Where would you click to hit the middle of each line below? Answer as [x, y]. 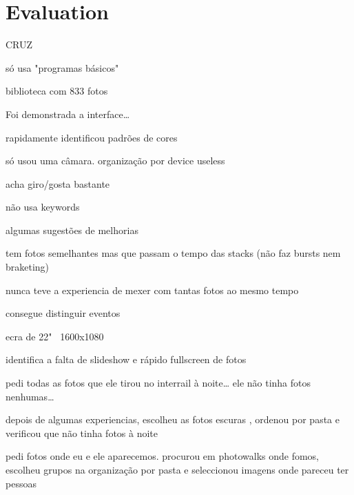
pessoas [21, 483]
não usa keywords [43, 207]
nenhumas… [30, 396]
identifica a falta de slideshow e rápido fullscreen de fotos [126, 359]
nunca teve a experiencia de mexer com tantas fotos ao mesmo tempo [152, 290]
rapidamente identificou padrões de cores [92, 137]
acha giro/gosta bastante [58, 183]
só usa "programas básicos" [62, 67]
